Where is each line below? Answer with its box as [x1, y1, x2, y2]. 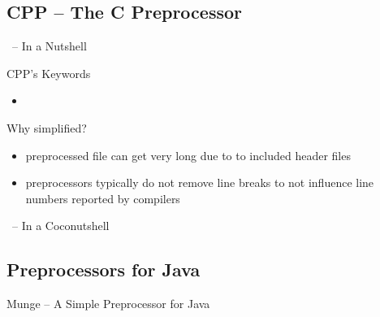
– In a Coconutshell [11, 217, 110, 234]
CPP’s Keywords [6, 64, 91, 81]
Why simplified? [6, 119, 87, 136]
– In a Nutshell [11, 37, 87, 54]
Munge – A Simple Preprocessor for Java [6, 295, 210, 312]
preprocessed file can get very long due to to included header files [25, 146, 351, 163]
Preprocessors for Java [6, 257, 201, 282]
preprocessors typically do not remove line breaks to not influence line [25, 174, 374, 191]
